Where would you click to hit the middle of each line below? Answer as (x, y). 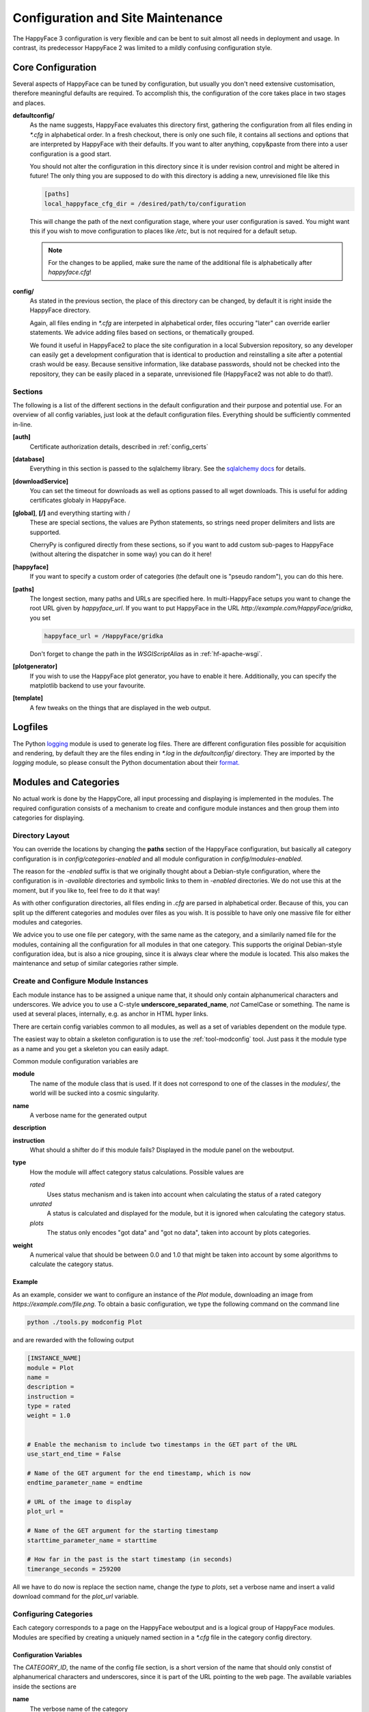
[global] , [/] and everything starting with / (71, 513)
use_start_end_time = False (74, 1454)
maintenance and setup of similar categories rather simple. (96, 964)
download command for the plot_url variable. (76, 1596)
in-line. (23, 424)
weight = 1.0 (49, 1415)
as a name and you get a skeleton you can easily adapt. (91, 1048)
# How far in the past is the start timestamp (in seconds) (130, 1559)
